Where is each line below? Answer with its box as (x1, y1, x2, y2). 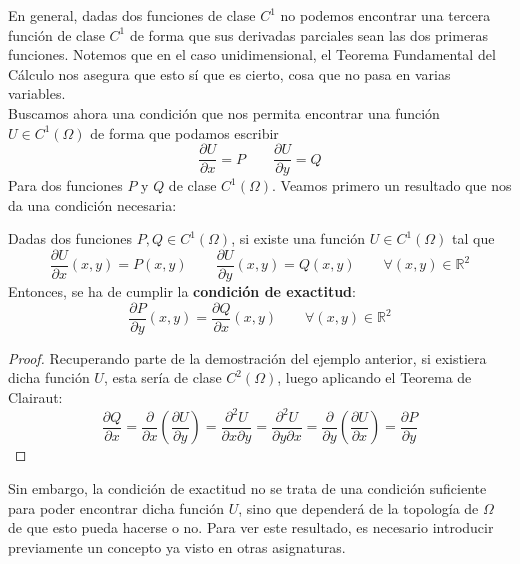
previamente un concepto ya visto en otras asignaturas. (8, 536, 346, 557)
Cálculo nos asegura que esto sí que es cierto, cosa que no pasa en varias (8, 63, 451, 84)
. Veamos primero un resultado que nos (272, 175, 512, 196)
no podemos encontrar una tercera (280, 5, 491, 25)
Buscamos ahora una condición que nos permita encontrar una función (8, 102, 440, 123)
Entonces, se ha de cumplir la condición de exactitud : (8, 281, 356, 302)
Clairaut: (8, 386, 63, 407)
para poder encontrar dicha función (8, 497, 225, 518)
